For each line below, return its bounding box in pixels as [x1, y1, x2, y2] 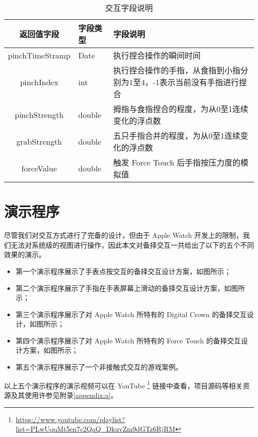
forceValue [21, 162, 57, 174]
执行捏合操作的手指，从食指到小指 [113, 64, 241, 76]
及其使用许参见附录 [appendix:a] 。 [10, 389, 118, 400]
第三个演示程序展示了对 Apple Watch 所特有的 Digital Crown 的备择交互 [15, 309, 247, 319]
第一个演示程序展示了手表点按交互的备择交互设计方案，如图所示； [15, 266, 231, 276]
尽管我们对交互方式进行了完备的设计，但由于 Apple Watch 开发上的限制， [4, 230, 243, 240]
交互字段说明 [105, 2, 153, 13]
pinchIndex [20, 76, 59, 88]
